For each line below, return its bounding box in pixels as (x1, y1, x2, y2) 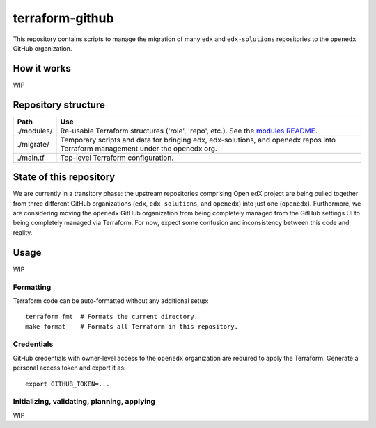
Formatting (13, 282, 52, 292)
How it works (13, 63, 71, 74)
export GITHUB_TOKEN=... (25, 379, 110, 388)
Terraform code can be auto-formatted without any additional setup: (13, 296, 209, 305)
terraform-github (13, 10, 114, 26)
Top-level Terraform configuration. (60, 153, 174, 163)
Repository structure (13, 99, 106, 110)
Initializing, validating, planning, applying (13, 397, 156, 406)
